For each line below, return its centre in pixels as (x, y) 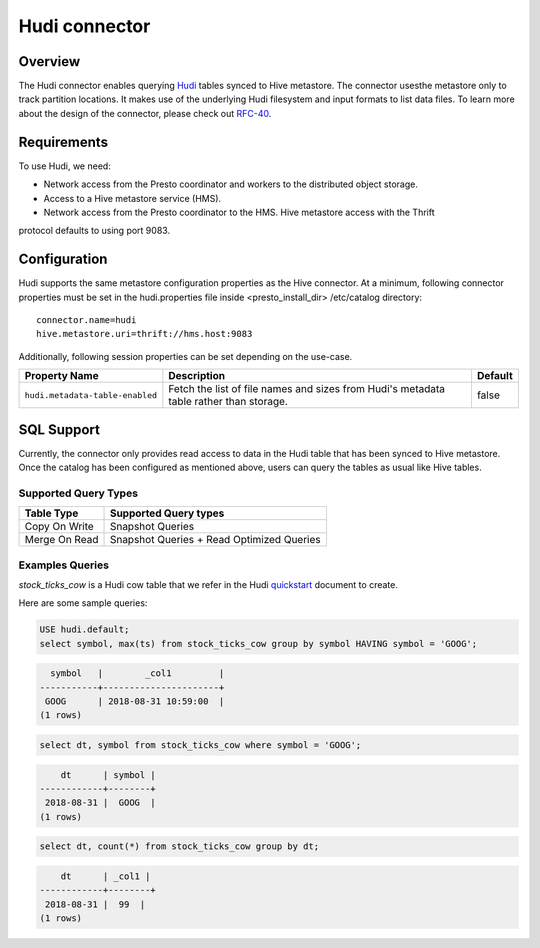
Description (196, 376)
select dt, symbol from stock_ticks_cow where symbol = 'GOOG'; (200, 745)
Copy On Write (59, 527)
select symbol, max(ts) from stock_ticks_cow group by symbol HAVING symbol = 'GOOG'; (258, 643)
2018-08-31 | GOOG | (101, 803)
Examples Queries (64, 565)
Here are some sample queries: (83, 603)
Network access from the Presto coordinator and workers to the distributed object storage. (231, 184)
